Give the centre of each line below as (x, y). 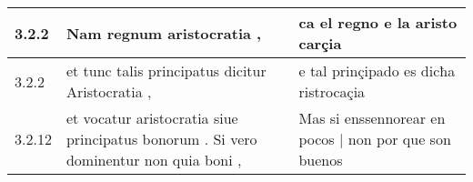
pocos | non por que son (375, 139)
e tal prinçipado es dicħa (377, 71)
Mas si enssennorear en (372, 118)
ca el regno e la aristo (378, 22)
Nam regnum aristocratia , (164, 33)
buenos (321, 160)
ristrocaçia (332, 91)
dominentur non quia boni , (154, 160)
